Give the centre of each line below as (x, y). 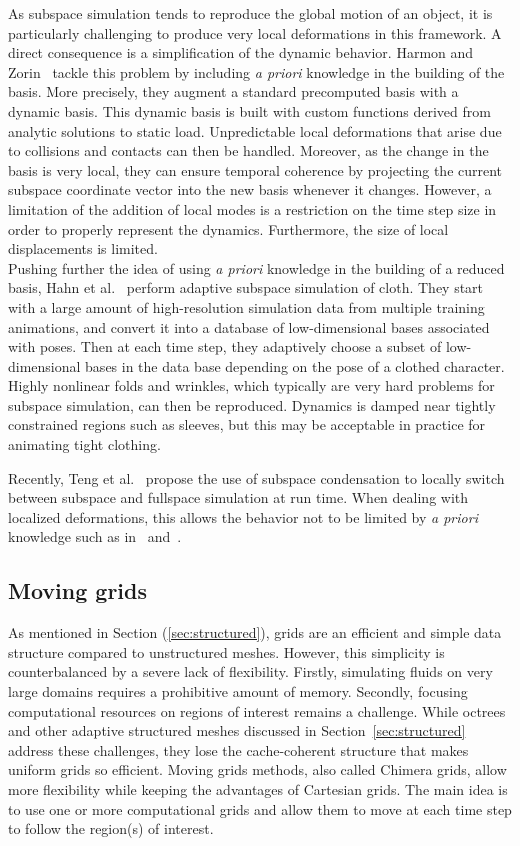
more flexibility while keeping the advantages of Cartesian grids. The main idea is (258, 788)
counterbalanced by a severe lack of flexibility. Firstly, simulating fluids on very (250, 671)
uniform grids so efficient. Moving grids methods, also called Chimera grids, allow (257, 769)
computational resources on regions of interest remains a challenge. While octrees (257, 710)
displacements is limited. (83, 248)
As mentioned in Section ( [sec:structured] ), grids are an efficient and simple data (255, 632)
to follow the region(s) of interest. (111, 828)
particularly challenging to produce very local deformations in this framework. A (255, 32)
